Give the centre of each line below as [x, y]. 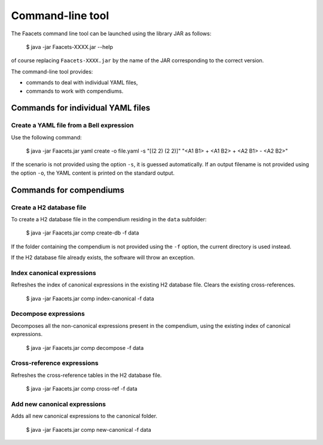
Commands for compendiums [68, 190]
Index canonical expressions [54, 273]
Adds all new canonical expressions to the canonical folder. [84, 416]
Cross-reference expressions [55, 363]
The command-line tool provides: [52, 71]
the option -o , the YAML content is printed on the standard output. [93, 173]
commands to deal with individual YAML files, [82, 83]
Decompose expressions [48, 314]
